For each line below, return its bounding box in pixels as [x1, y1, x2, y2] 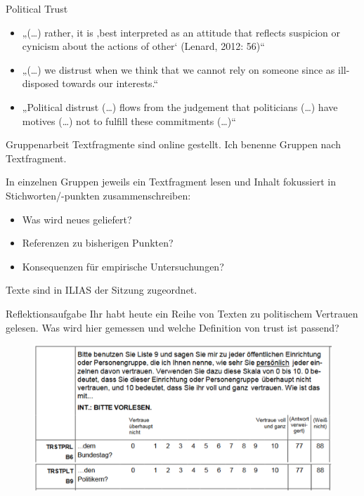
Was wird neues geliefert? [22, 211, 132, 226]
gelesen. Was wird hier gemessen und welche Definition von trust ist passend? [6, 320, 339, 334]
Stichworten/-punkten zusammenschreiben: [6, 188, 191, 202]
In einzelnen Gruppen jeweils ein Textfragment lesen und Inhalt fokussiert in [6, 174, 336, 189]
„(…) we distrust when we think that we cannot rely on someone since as [22, 62, 335, 77]
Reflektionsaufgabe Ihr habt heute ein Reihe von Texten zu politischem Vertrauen [6, 306, 358, 320]
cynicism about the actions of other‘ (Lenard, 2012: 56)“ [22, 39, 265, 53]
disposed [22, 76, 59, 91]
